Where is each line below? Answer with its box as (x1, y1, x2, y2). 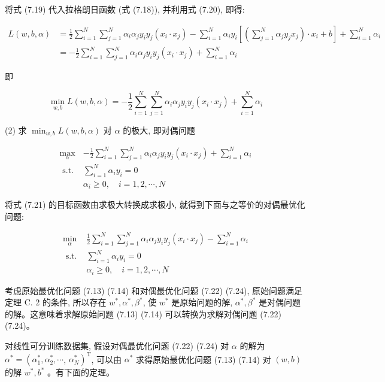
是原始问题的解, (171, 296, 233, 308)
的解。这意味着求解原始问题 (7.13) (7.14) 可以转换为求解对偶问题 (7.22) (5, 307, 281, 320)
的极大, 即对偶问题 (123, 123, 195, 136)
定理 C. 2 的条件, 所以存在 (5, 296, 107, 308)
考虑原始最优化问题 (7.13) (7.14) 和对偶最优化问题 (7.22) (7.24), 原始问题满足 (5, 284, 302, 296)
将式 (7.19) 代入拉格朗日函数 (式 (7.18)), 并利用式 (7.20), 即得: (5, 3, 245, 15)
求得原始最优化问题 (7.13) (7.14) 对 (136, 353, 271, 365)
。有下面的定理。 (47, 366, 114, 378)
